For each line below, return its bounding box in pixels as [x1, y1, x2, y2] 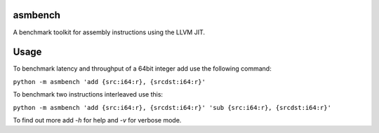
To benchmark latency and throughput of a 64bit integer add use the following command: [13, 64, 272, 73]
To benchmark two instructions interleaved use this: [13, 90, 164, 99]
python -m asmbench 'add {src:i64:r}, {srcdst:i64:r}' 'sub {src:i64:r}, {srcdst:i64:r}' [13, 104, 331, 111]
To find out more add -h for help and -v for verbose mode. [13, 115, 182, 124]
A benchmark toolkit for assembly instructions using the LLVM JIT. [13, 28, 206, 36]
